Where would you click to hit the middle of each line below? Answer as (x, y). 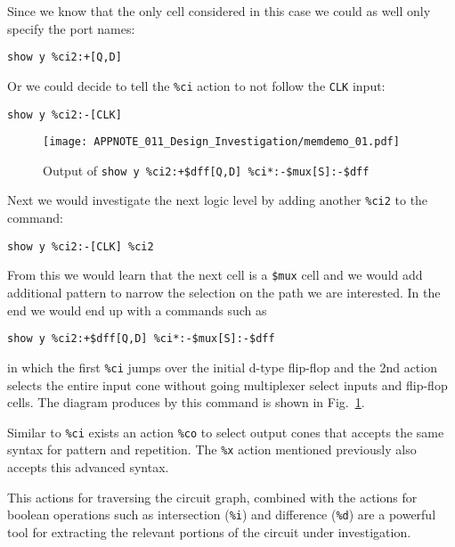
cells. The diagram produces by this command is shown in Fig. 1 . (186, 402)
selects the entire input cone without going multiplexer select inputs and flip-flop (227, 384)
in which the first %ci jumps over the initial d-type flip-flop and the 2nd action (222, 367)
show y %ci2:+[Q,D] (65, 57)
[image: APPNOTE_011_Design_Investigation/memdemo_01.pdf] (221, 142)
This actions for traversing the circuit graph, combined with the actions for (212, 497)
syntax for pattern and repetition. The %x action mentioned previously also (212, 449)
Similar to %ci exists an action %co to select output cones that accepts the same (226, 432)
